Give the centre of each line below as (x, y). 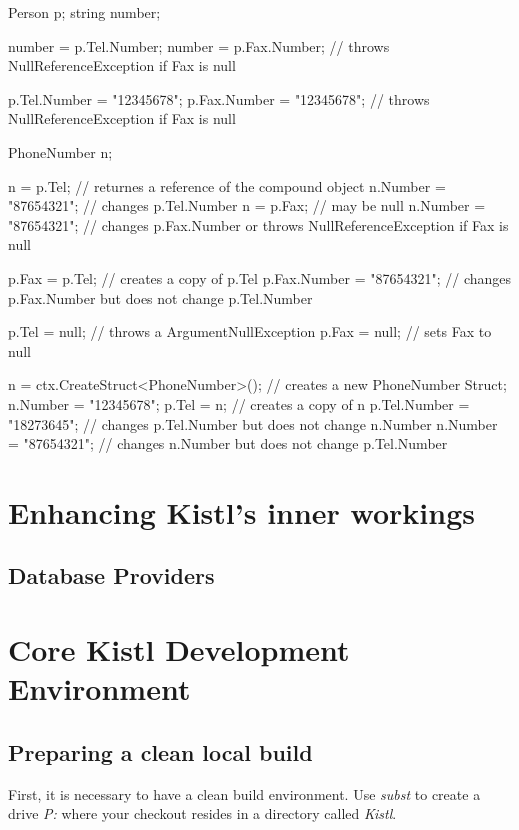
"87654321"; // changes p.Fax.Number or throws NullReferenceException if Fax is (258, 224)
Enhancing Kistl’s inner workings (241, 511)
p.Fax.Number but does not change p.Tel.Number (160, 297)
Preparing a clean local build (160, 751)
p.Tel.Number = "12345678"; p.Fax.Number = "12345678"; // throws (219, 98)
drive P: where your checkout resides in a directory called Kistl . (202, 813)
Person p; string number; (84, 12)
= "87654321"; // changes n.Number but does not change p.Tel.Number (228, 443)
